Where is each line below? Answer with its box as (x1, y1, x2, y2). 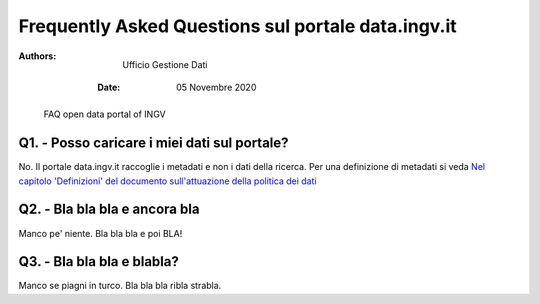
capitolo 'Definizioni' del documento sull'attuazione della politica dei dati (18, 175, 317, 187)
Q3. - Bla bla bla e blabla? (18, 253, 179, 270)
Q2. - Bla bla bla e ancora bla (18, 201, 200, 218)
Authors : (18, 50, 57, 62)
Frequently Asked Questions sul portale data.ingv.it (18, 15, 457, 37)
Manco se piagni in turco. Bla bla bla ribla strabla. (18, 280, 222, 292)
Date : (97, 81, 121, 93)
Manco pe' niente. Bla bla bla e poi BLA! (18, 227, 183, 239)
